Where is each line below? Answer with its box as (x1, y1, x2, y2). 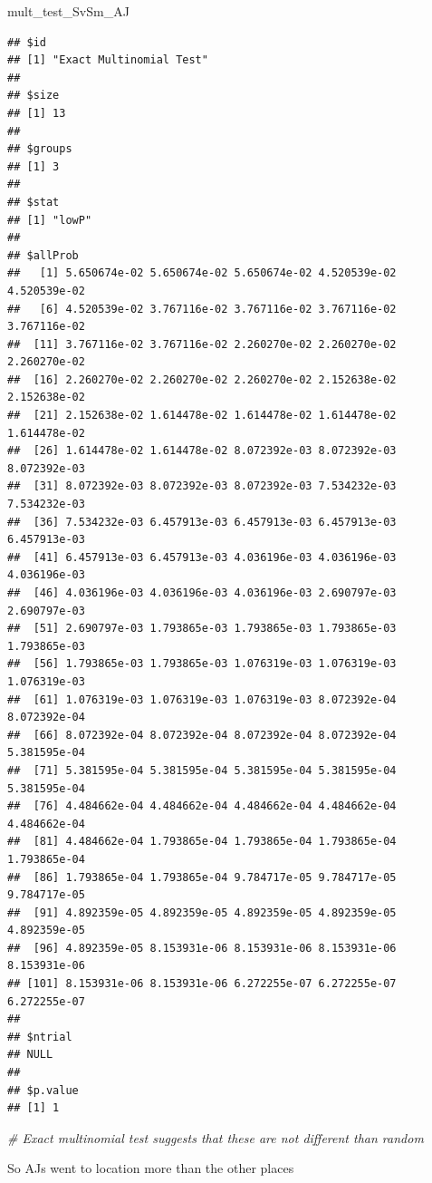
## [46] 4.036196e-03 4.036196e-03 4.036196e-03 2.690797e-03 (7, 587, 397, 599)
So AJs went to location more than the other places (7, 1159, 294, 1178)
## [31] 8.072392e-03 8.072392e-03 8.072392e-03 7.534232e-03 (7, 480, 397, 493)
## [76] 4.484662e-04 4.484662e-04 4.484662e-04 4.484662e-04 (7, 800, 397, 813)
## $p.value (7, 1083, 79, 1097)
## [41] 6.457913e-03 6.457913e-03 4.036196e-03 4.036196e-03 (7, 550, 397, 564)
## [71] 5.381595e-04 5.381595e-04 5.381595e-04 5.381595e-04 (7, 763, 397, 777)
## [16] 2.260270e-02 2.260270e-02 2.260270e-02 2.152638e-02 (7, 373, 397, 386)
